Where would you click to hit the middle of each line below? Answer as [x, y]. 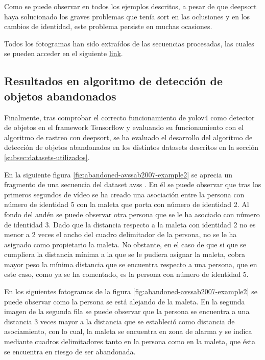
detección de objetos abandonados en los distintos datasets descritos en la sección [131, 147]
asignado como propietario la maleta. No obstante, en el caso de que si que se [125, 244]
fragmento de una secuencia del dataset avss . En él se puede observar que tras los [133, 184]
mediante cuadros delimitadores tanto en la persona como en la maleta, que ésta [130, 341]
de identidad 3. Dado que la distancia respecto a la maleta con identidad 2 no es [130, 224]
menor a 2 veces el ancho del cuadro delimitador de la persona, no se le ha [121, 234]
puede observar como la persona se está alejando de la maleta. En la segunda [125, 301]
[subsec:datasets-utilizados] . [47, 157]
